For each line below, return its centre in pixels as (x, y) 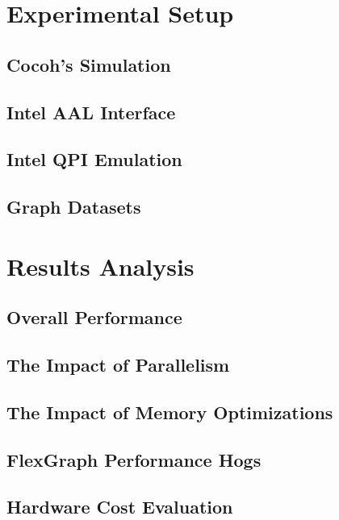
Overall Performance (94, 317)
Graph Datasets (74, 207)
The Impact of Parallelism (118, 365)
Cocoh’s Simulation (89, 64)
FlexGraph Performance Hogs (134, 459)
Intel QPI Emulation (94, 159)
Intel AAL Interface (91, 112)
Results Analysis (100, 266)
